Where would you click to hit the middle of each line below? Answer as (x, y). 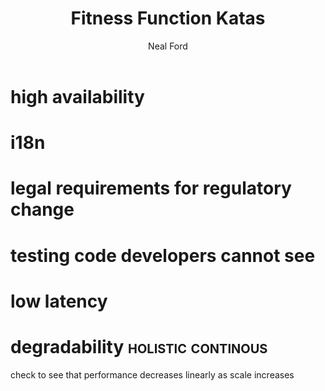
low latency (59, 301)
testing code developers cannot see (163, 255)
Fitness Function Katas (168, 18)
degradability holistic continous (139, 346)
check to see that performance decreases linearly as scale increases (152, 374)
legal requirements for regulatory (151, 188)
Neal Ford (168, 46)
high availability (77, 96)
